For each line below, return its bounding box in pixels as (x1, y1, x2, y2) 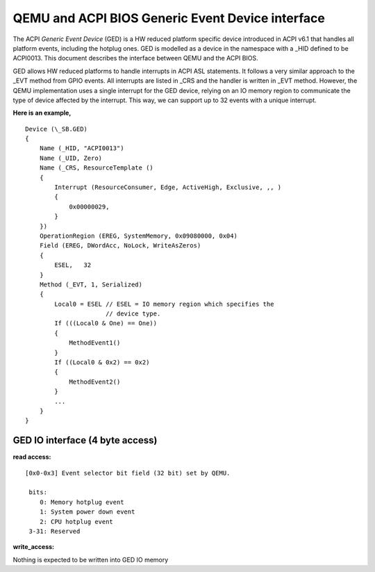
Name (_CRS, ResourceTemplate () (39, 164, 154, 172)
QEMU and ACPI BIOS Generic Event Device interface (12, 10, 326, 26)
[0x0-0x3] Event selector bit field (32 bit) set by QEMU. (25, 469, 231, 477)
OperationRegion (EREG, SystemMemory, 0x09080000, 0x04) (39, 231, 237, 240)
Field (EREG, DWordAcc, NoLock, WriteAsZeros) (39, 242, 201, 250)
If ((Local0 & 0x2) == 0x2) (54, 359, 150, 366)
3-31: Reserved (28, 528, 81, 535)
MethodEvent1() (69, 339, 121, 347)
